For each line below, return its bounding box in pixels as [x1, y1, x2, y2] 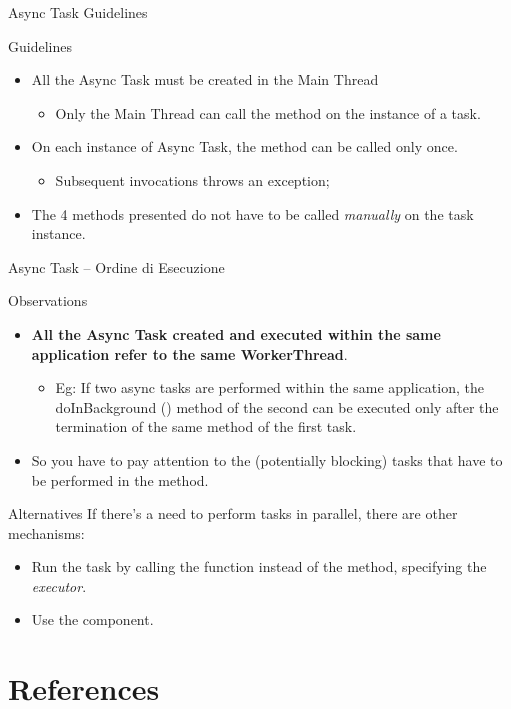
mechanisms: [8, 522, 85, 543]
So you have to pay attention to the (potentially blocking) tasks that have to [31, 449, 503, 470]
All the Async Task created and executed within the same [31, 323, 441, 344]
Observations [8, 290, 88, 311]
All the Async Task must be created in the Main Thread [31, 69, 379, 90]
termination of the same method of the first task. [55, 416, 357, 437]
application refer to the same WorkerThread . [31, 343, 348, 364]
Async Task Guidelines [8, 2, 148, 22]
